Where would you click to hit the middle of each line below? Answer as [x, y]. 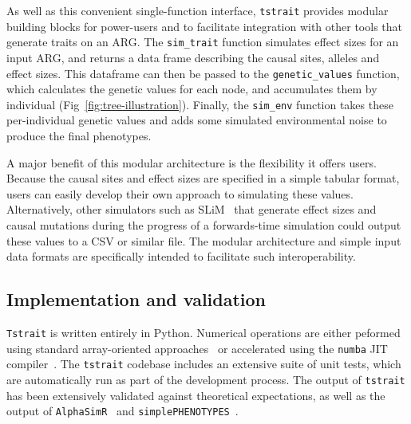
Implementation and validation [136, 299]
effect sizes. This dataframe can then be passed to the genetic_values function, [203, 73]
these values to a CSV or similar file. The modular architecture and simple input [204, 240]
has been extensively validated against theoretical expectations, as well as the [196, 395]
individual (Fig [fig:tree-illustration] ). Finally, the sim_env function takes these [200, 104]
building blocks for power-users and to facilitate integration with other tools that [204, 26]
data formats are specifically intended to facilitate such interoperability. [181, 256]
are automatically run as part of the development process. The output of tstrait [206, 379]
